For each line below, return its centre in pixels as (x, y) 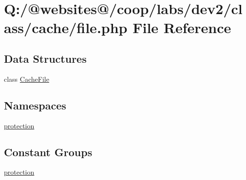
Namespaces (35, 105)
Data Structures (45, 58)
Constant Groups (48, 152)
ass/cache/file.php (66, 27)
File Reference (182, 27)
